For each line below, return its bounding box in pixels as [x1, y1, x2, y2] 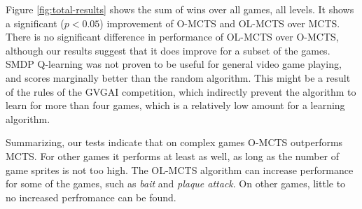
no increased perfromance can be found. [6, 189, 176, 204]
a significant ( [6, 15, 64, 30]
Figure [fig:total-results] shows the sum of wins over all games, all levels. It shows [6, 2, 354, 16]
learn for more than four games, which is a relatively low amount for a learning [6, 98, 345, 113]
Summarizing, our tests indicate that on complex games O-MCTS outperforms [6, 135, 343, 150]
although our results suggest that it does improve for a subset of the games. [6, 43, 330, 57]
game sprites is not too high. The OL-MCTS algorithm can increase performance [6, 162, 354, 177]
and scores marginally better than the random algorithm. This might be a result [6, 70, 351, 85]
